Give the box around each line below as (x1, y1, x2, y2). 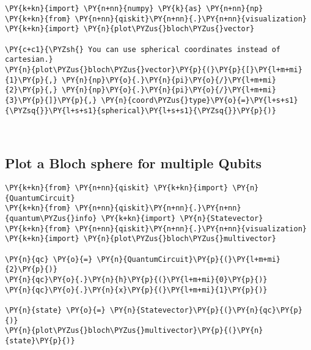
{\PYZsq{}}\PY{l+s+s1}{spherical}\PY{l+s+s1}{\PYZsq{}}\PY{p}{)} (5, 106, 276, 115)
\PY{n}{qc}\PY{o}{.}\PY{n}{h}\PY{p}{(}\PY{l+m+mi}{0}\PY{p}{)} (5, 275, 268, 284)
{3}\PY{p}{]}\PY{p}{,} (5, 95, 97, 105)
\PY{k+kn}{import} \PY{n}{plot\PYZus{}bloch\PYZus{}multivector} (5, 234, 276, 244)
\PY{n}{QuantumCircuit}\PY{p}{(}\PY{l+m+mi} (97, 255, 281, 264)
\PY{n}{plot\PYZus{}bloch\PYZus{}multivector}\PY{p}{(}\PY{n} (5, 326, 263, 335)
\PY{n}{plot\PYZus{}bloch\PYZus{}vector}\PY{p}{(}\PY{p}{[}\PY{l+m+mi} (5, 65, 302, 74)
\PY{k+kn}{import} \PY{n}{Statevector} (101, 214, 263, 223)
